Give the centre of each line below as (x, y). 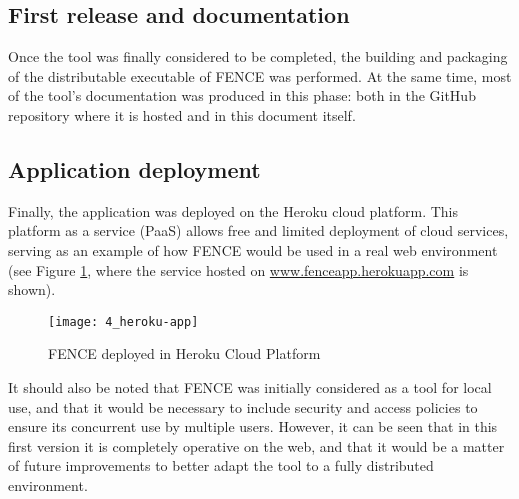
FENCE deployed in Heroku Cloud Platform (184, 353)
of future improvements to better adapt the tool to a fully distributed (221, 465)
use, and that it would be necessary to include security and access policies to (243, 406)
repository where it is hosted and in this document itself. (182, 114)
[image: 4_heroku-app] (123, 321)
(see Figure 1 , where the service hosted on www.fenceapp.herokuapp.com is (238, 269)
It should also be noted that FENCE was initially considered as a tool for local (250, 387)
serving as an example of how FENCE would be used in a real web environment (253, 249)
